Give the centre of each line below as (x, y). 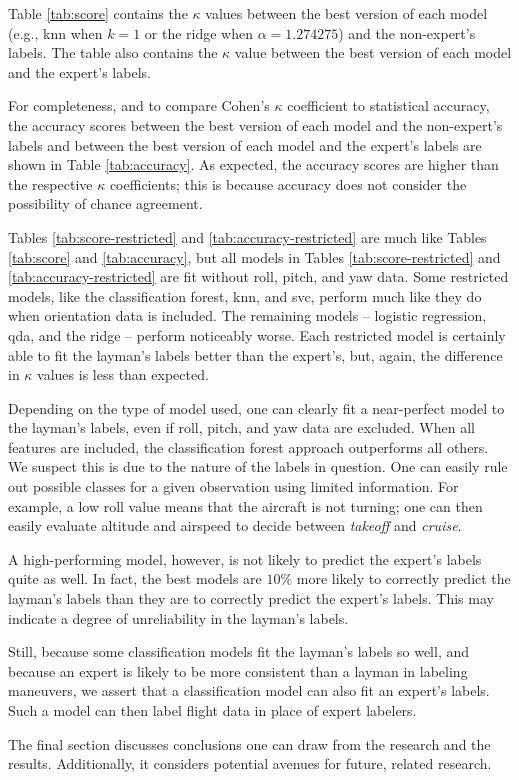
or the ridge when (198, 32)
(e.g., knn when (55, 32)
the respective (50, 183)
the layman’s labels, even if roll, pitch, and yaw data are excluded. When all (241, 427)
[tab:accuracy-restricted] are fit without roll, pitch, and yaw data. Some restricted (258, 276)
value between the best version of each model (373, 52)
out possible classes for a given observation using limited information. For (233, 486)
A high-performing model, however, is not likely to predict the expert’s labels (245, 558)
